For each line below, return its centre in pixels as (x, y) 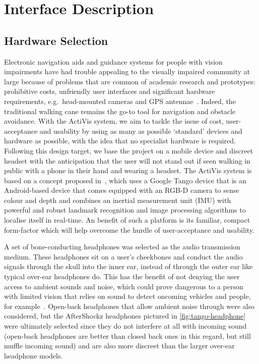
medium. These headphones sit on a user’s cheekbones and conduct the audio (123, 256)
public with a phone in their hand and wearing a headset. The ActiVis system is (128, 170)
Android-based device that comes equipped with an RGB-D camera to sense (122, 190)
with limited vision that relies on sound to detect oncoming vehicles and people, (127, 296)
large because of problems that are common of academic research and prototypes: (130, 81)
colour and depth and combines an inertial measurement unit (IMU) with (118, 200)
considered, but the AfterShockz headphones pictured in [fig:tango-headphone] (125, 316)
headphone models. (34, 355)
